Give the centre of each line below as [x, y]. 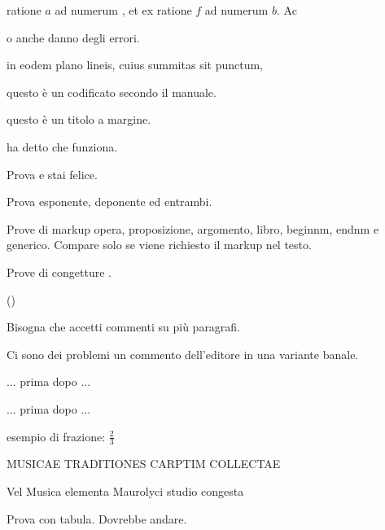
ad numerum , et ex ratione [123, 10]
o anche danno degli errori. [73, 37]
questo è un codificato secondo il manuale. [112, 92]
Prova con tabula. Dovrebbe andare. [97, 518]
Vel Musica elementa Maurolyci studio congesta [125, 491]
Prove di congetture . [59, 272]
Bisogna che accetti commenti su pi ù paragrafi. [124, 327]
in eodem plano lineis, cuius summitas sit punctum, [135, 65]
